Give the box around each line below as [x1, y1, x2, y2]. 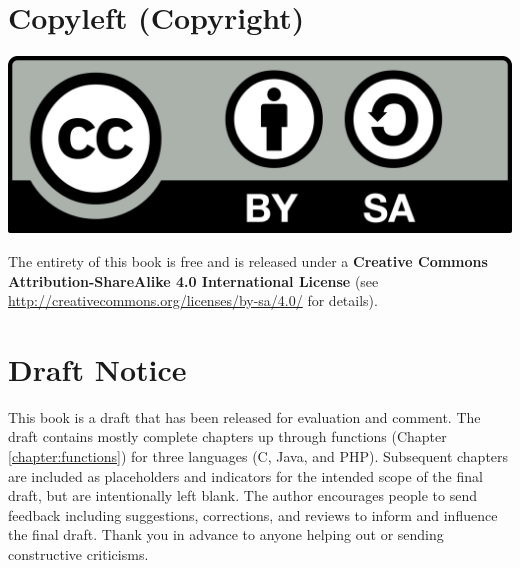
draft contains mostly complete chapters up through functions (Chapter [8, 426, 447, 447]
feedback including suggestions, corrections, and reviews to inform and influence [8, 504, 498, 525]
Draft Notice [8, 348, 187, 389]
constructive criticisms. [8, 543, 149, 564]
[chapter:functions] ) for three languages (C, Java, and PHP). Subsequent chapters [8, 446, 509, 466]
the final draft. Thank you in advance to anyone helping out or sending [8, 524, 444, 545]
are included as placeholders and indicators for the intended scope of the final [8, 465, 483, 486]
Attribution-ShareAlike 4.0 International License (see [8, 270, 379, 291]
